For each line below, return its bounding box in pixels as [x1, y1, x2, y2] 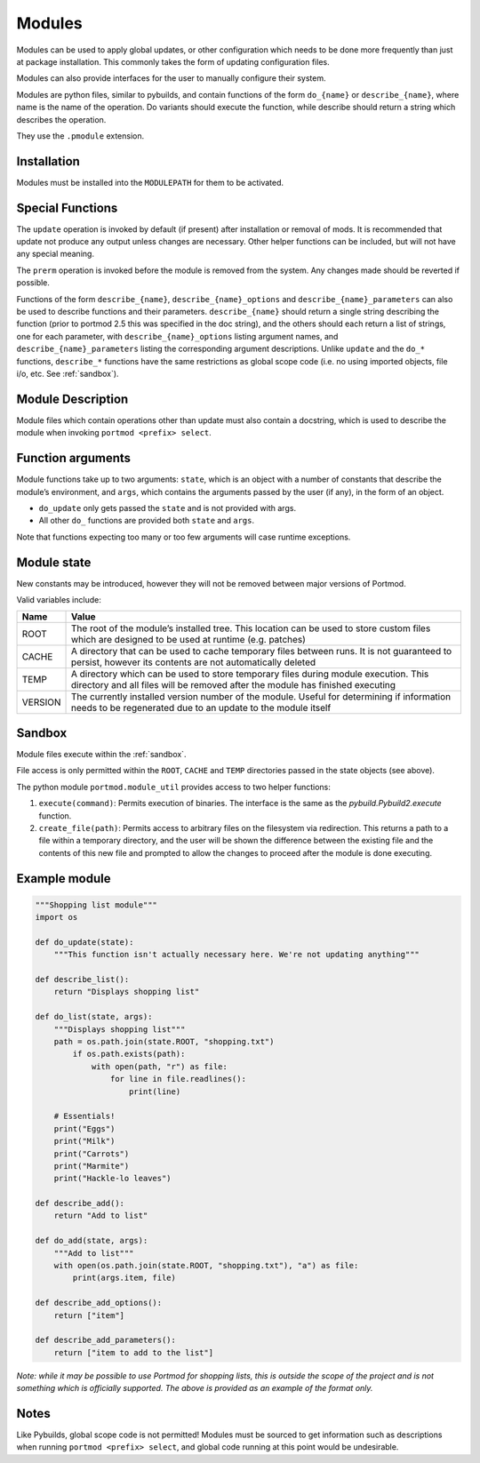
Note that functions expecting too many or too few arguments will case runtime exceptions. [16, 532, 351, 542]
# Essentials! [53, 1111, 116, 1122]
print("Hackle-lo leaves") [53, 1173, 172, 1184]
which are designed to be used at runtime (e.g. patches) [71, 634, 307, 646]
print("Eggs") [53, 1123, 116, 1133]
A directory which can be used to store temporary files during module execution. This [71, 668, 429, 680]
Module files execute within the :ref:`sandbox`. [16, 748, 187, 759]
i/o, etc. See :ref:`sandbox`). [16, 369, 119, 379]
